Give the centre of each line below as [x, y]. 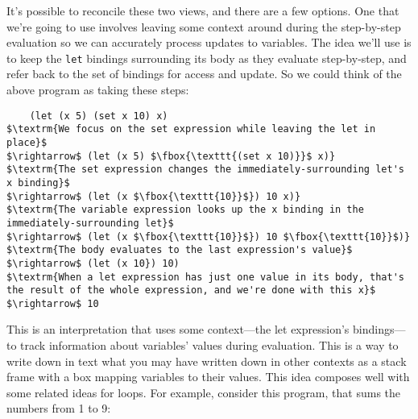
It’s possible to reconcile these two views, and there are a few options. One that [203, 10]
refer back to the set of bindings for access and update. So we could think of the [204, 74]
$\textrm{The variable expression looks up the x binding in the [185, 210]
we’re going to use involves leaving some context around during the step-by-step [204, 26]
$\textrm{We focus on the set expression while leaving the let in [191, 129]
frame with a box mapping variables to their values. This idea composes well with [208, 377]
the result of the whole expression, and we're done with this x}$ [191, 290]
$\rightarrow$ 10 [53, 303]
